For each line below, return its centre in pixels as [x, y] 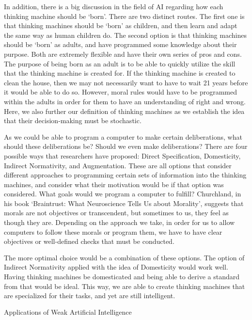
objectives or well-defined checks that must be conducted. [89, 241]
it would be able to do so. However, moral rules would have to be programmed [120, 92]
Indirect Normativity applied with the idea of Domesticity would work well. [116, 267]
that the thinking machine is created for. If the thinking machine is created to [120, 73]
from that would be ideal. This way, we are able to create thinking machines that [125, 286]
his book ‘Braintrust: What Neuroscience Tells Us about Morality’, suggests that [124, 203]
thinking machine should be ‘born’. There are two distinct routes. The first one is [124, 16]
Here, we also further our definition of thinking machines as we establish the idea [124, 111]
